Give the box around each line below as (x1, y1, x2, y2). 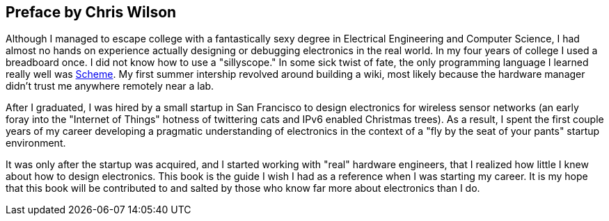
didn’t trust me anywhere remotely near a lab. (6, 80, 214, 92)
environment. (6, 137, 66, 149)
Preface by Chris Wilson (6, 3, 177, 21)
